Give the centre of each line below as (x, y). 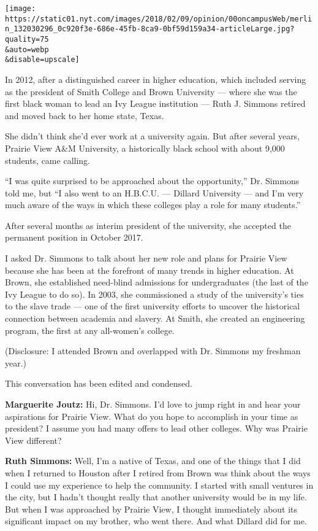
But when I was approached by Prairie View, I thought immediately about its (151, 509)
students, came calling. (47, 160)
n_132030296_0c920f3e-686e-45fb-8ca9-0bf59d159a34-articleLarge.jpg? (150, 29)
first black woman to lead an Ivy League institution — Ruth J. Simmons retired (155, 103)
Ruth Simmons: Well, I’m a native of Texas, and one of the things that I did (153, 461)
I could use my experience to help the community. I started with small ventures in (159, 485)
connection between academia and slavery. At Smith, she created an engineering (155, 318)
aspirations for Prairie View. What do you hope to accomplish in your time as (152, 416)
